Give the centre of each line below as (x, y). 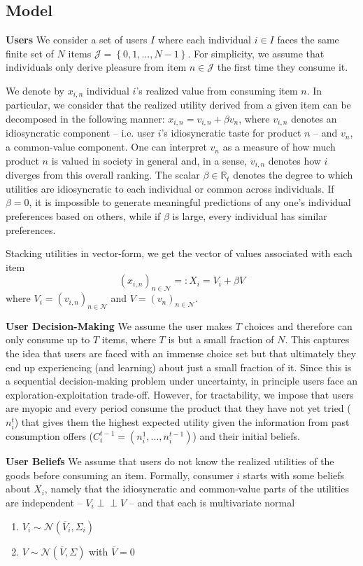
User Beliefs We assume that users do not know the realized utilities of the (170, 461)
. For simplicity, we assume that (256, 53)
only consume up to (48, 339)
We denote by (35, 90)
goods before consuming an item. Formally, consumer (120, 475)
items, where (129, 339)
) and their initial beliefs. (246, 436)
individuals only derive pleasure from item (96, 67)
